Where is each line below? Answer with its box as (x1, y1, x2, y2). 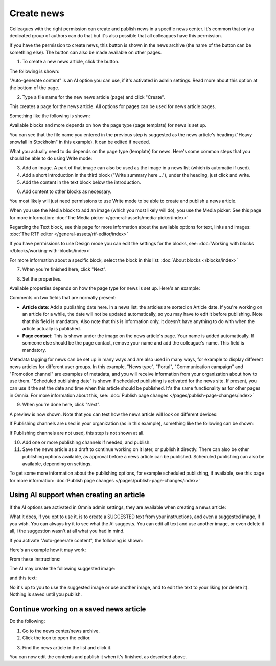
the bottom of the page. (9, 84, 60, 91)
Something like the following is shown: (9, 113, 90, 119)
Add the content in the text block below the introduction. (22, 179, 141, 185)
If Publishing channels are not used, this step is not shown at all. (9, 430, 145, 436)
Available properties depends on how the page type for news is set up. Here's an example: (9, 285, 200, 291)
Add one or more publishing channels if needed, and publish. (22, 439, 151, 445)
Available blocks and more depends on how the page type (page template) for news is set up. (9, 122, 207, 128)
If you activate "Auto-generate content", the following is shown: (9, 538, 143, 544)
